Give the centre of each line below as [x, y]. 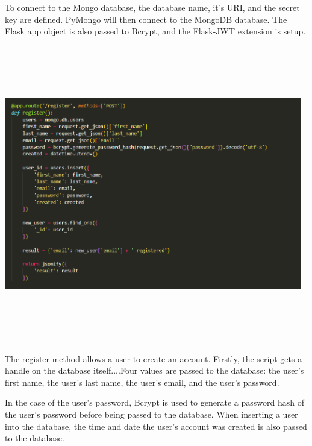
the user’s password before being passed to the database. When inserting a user [151, 414]
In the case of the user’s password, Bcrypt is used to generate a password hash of [154, 402]
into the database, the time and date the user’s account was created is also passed [156, 426]
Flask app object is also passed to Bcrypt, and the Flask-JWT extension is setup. [155, 31]
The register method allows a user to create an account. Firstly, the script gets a [154, 358]
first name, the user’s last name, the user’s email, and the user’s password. [142, 382]
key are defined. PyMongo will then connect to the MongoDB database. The [146, 19]
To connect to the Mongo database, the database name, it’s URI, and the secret [152, 7]
